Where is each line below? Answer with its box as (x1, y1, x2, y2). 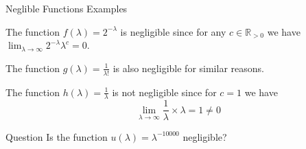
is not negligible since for (112, 84, 217, 99)
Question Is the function (5, 129, 108, 144)
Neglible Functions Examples (5, 1, 128, 15)
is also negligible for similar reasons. (113, 60, 264, 75)
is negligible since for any (120, 24, 226, 38)
